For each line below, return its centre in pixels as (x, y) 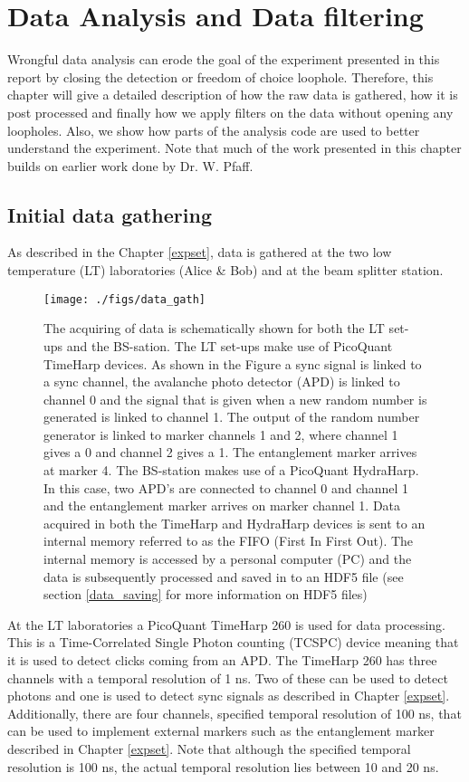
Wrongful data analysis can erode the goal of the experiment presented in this (224, 59)
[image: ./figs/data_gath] (124, 299)
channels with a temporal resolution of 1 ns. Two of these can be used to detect (228, 677)
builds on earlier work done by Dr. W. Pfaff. (130, 165)
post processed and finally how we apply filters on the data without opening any (230, 112)
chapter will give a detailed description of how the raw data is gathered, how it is (233, 95)
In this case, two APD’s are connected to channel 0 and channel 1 (226, 487)
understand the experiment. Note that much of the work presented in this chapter (234, 148)
